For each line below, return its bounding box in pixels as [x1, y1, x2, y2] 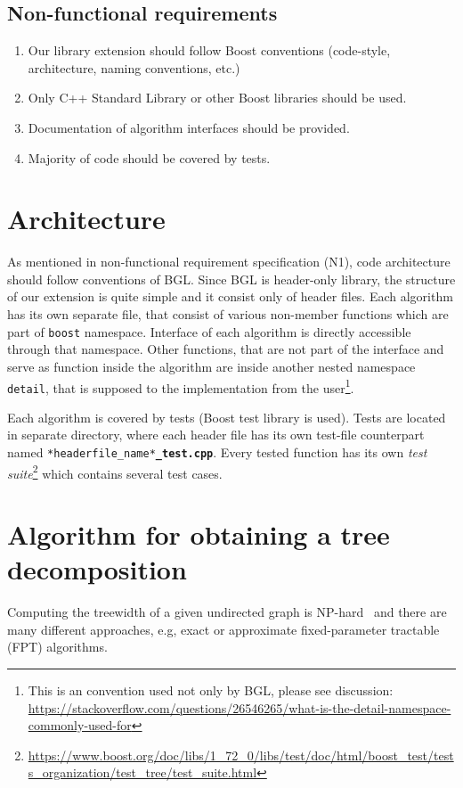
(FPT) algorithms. [7, 637, 108, 656]
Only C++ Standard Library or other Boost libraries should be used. [28, 88, 407, 107]
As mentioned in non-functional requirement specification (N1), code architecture [7, 252, 451, 271]
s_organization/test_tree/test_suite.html [28, 763, 257, 782]
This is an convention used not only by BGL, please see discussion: [28, 681, 394, 700]
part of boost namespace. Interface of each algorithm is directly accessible [7, 322, 411, 341]
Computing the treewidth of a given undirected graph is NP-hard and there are [7, 603, 447, 621]
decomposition [7, 551, 187, 587]
